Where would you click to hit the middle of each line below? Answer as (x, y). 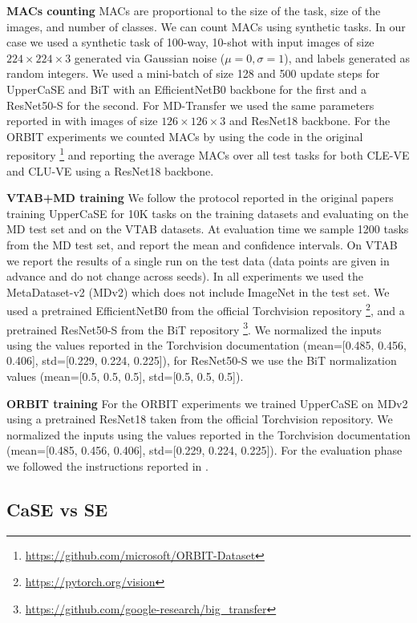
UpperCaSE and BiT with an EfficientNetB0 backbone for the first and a (186, 89)
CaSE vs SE (57, 509)
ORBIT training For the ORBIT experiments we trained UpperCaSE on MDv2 (207, 403)
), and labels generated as (347, 57)
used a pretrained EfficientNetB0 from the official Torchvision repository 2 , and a (206, 309)
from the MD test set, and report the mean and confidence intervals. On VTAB (202, 244)
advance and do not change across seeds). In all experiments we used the (185, 276)
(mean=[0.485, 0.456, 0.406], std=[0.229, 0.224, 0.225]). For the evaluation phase (204, 450)
